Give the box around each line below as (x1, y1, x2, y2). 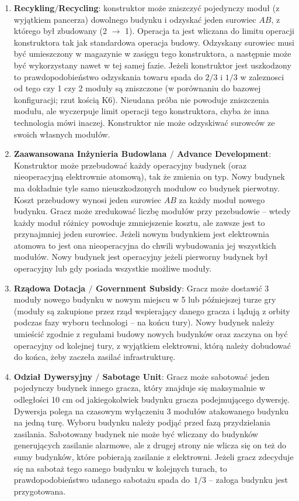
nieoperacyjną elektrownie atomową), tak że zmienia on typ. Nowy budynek (13, 170, 285, 183)
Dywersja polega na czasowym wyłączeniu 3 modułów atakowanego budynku (13, 404, 289, 417)
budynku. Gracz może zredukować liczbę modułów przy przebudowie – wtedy (13, 205, 291, 217)
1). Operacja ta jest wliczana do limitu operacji (125, 25, 294, 37)
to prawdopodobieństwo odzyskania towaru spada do (13, 70, 203, 83)
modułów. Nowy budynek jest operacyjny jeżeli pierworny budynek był (13, 250, 268, 263)
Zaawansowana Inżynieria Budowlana (13, 147, 167, 160)
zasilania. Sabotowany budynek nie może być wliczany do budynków (13, 427, 258, 440)
